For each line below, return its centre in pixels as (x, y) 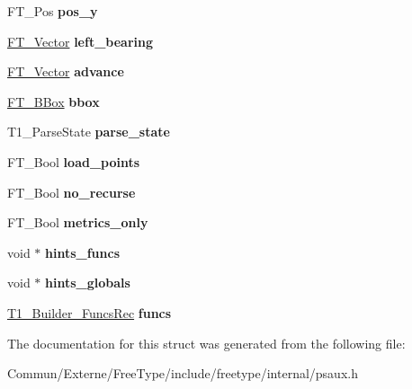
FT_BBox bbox (54, 101)
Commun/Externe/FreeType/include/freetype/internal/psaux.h (183, 373)
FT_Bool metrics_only (78, 222)
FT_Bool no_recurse (72, 192)
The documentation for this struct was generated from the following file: (206, 343)
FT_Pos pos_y (53, 11)
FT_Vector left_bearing (81, 41)
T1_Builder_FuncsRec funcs (90, 312)
